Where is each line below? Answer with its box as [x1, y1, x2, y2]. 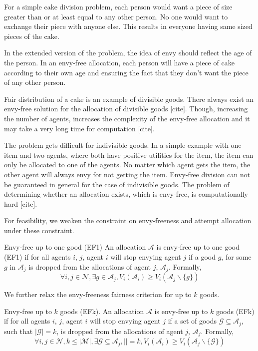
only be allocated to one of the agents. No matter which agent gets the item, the [4, 159, 251, 170]
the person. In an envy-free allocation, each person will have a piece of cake [4, 57, 235, 67]
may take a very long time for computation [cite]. [4, 123, 155, 133]
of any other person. [4, 77, 66, 87]
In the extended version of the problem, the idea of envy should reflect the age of [4, 47, 252, 58]
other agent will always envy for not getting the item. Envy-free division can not [4, 169, 251, 179]
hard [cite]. [4, 198, 37, 209]
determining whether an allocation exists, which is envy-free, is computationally [4, 189, 248, 199]
